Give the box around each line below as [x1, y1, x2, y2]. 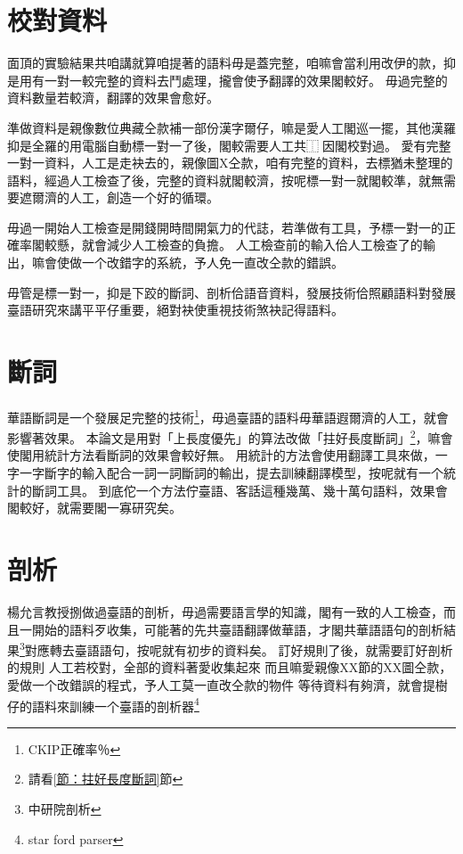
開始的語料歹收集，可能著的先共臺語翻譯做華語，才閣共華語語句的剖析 [31, 620, 443, 638]
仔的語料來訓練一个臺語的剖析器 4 [7, 694, 199, 715]
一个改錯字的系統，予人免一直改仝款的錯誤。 [81, 253, 344, 272]
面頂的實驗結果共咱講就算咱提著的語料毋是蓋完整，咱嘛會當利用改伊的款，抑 [7, 53, 456, 72]
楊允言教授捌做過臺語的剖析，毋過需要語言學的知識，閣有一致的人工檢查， [7, 602, 443, 620]
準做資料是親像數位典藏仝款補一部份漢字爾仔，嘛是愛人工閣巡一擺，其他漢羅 [7, 118, 456, 136]
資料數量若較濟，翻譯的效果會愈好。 [7, 88, 219, 107]
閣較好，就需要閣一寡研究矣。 [7, 498, 182, 517]
